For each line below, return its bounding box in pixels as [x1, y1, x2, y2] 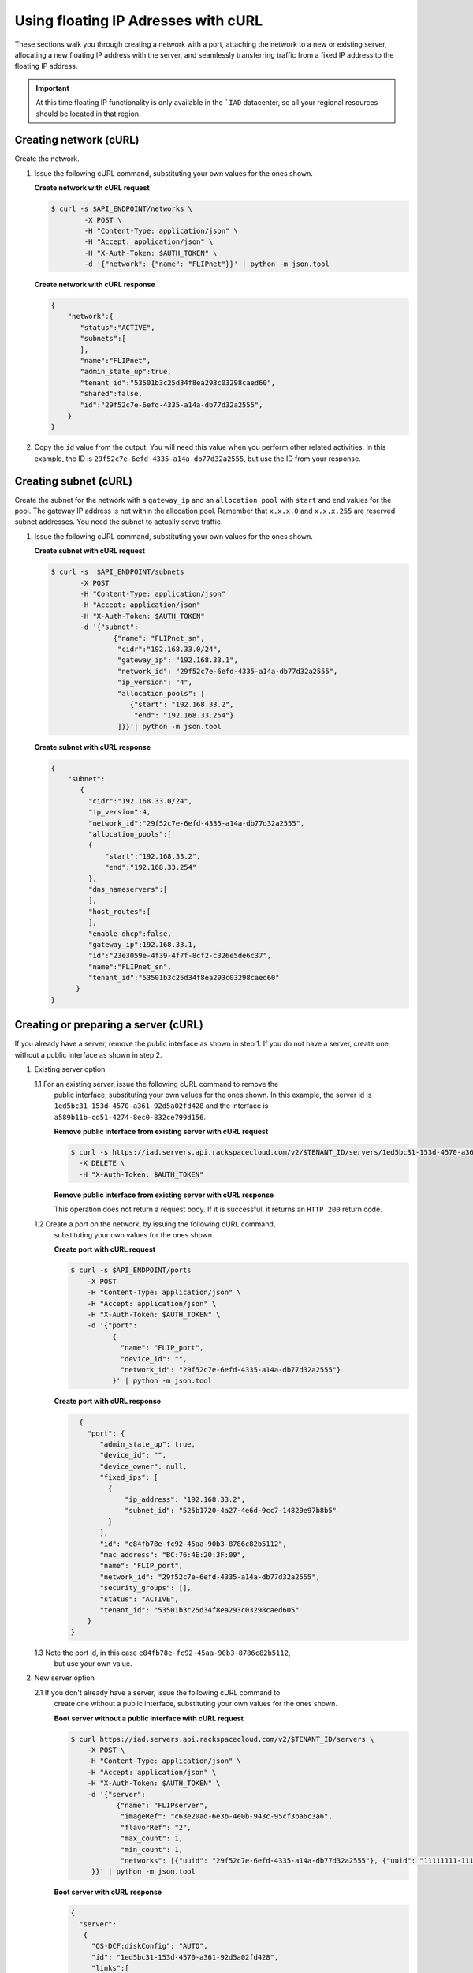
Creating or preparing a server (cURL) [14, 1018, 204, 1031]
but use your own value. [54, 1659, 132, 1668]
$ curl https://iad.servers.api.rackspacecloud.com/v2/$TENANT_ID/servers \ [70, 1735, 374, 1743]
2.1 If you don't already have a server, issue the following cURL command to [34, 1687, 281, 1697]
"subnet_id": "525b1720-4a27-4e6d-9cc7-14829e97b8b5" [125, 1506, 337, 1515]
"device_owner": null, [99, 1462, 188, 1471]
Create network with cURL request [34, 183, 150, 193]
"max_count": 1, [120, 1834, 184, 1843]
